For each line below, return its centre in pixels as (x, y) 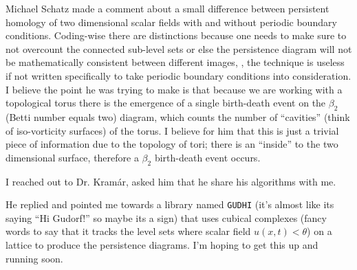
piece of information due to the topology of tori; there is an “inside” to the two (172, 144)
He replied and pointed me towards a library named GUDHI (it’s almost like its (170, 204)
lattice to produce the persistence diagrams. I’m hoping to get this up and (162, 244)
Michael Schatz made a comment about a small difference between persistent (167, 8)
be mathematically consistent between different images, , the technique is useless (175, 62)
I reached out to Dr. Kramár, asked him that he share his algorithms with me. (171, 181)
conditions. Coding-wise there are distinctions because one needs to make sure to (176, 35)
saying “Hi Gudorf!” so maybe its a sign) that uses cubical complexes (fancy (166, 217)
